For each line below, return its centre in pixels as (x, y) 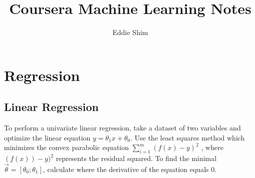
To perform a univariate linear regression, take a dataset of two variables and (122, 128)
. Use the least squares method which (188, 137)
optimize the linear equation (47, 137)
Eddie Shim (130, 32)
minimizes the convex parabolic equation (67, 147)
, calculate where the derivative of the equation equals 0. (130, 169)
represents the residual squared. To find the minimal (136, 158)
